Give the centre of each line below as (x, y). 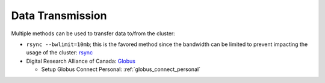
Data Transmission (59, 16)
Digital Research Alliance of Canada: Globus (81, 61)
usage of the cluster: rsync (60, 53)
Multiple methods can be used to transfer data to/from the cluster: (93, 33)
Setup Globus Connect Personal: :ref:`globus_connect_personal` (121, 69)
